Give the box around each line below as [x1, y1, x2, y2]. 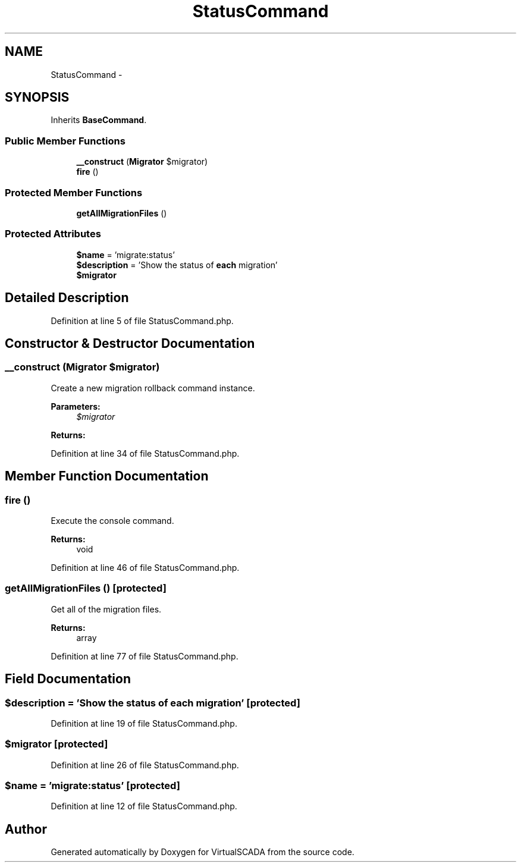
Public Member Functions [5, 134, 125, 147]
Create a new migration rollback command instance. [51, 382, 255, 393]
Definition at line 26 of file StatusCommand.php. [51, 759, 239, 770]
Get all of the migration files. [51, 604, 162, 614]
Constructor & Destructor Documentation [5, 335, 255, 351]
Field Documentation [5, 671, 131, 687]
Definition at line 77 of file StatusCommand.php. [51, 651, 238, 661]
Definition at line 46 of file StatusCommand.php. [51, 562, 240, 573]
